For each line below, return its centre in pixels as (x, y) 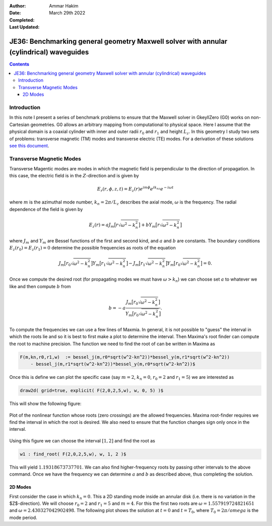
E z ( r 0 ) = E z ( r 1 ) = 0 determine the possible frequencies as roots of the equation (93, 248)
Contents (19, 64)
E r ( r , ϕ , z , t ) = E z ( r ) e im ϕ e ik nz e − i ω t (135, 189)
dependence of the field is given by (46, 209)
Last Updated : (24, 27)
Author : (18, 6)
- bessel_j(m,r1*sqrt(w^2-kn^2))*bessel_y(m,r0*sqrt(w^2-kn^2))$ (113, 364)
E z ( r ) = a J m (101, 225)
